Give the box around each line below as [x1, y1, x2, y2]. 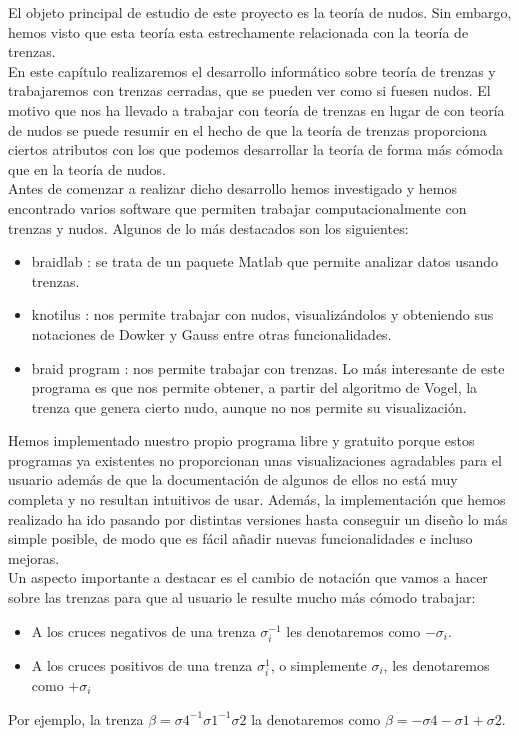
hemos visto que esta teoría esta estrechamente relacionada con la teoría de [8, 21, 469, 42]
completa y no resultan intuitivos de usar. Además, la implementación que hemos [8, 489, 506, 510]
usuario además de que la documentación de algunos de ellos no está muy [8, 469, 458, 490]
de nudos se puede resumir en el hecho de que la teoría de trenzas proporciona [8, 119, 487, 140]
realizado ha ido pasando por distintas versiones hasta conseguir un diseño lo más [8, 508, 508, 529]
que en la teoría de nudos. [8, 158, 167, 179]
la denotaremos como [251, 708, 381, 729]
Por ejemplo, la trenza [8, 708, 144, 729]
